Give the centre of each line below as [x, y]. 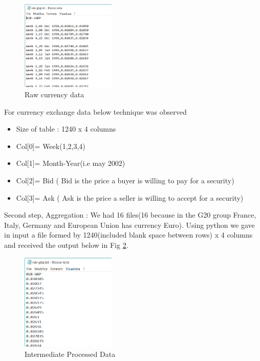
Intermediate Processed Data [70, 354]
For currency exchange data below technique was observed [95, 111]
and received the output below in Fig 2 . [66, 245]
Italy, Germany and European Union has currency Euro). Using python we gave [129, 225]
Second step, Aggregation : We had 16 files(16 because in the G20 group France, [130, 215]
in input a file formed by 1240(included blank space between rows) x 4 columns [128, 235]
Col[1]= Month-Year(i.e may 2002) [71, 163]
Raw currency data [55, 94]
